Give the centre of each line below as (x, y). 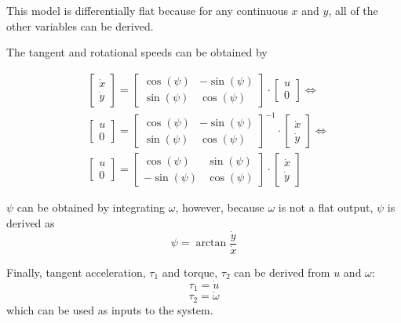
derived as (31, 222)
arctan (211, 243)
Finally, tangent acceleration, (76, 272)
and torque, (190, 272)
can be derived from (282, 272)
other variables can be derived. (80, 25)
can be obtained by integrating (91, 207)
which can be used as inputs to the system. (110, 309)
